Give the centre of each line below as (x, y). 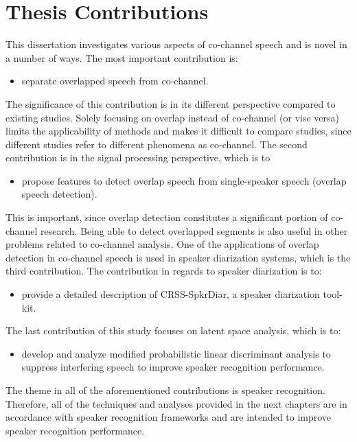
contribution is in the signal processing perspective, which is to (138, 158)
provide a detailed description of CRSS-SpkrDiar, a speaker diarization (171, 294)
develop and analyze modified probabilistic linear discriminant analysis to (176, 353)
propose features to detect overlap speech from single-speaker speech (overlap (184, 180)
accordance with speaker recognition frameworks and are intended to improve (169, 417)
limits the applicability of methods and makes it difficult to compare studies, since (178, 131)
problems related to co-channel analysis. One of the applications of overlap (162, 244)
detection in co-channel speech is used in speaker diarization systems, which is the (178, 257)
